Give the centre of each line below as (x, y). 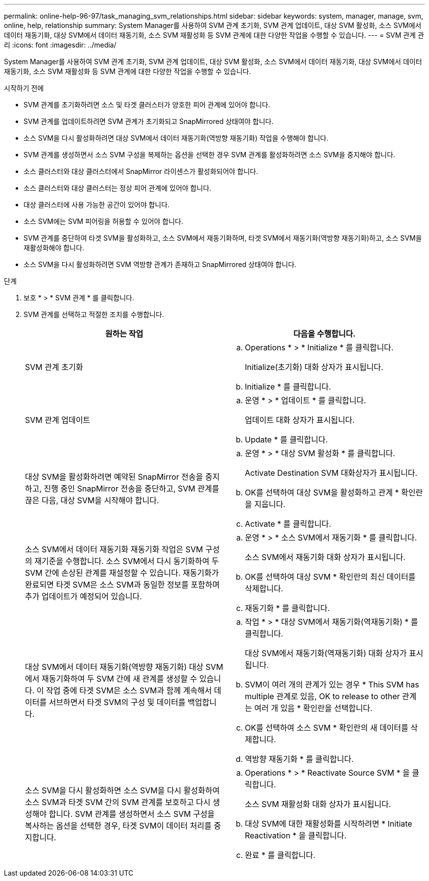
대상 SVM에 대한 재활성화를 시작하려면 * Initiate (329, 824)
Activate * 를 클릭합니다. (288, 524)
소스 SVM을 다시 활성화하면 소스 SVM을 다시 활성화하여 (122, 790)
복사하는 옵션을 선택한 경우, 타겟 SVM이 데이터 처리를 (118, 826)
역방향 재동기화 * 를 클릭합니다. (299, 759)
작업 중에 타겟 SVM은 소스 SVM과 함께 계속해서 (129, 690)
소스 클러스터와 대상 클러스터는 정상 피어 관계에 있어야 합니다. (118, 188)
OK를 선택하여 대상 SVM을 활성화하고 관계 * (322, 492)
